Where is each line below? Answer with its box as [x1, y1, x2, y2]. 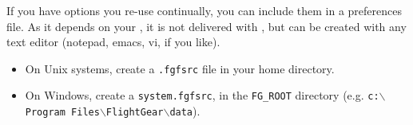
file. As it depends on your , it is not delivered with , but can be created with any [6, 18, 407, 34]
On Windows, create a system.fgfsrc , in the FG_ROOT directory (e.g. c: [25, 87, 379, 104]
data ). [169, 103, 201, 119]
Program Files [25, 107, 100, 119]
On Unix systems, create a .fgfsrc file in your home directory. [25, 60, 335, 76]
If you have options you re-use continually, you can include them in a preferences [6, 2, 403, 18]
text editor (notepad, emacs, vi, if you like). [6, 33, 220, 50]
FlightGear [105, 107, 164, 119]
